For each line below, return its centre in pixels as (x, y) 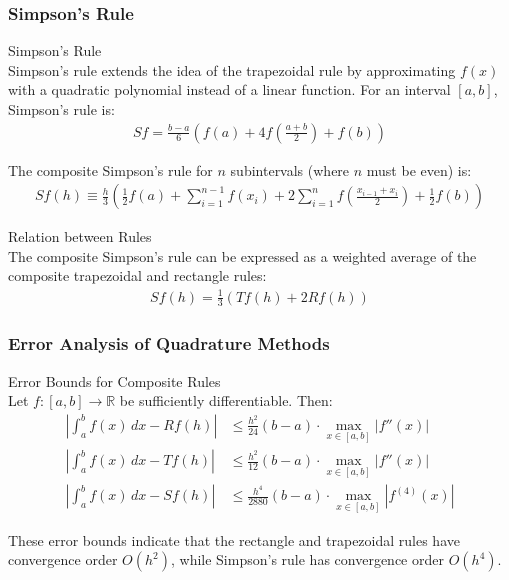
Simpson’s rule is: (61, 109)
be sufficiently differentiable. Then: (226, 400)
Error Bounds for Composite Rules (114, 380)
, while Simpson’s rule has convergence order (307, 559)
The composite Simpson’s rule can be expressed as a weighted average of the (242, 255)
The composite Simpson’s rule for (110, 169)
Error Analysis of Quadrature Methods (169, 343)
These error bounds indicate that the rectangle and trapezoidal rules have (234, 539)
